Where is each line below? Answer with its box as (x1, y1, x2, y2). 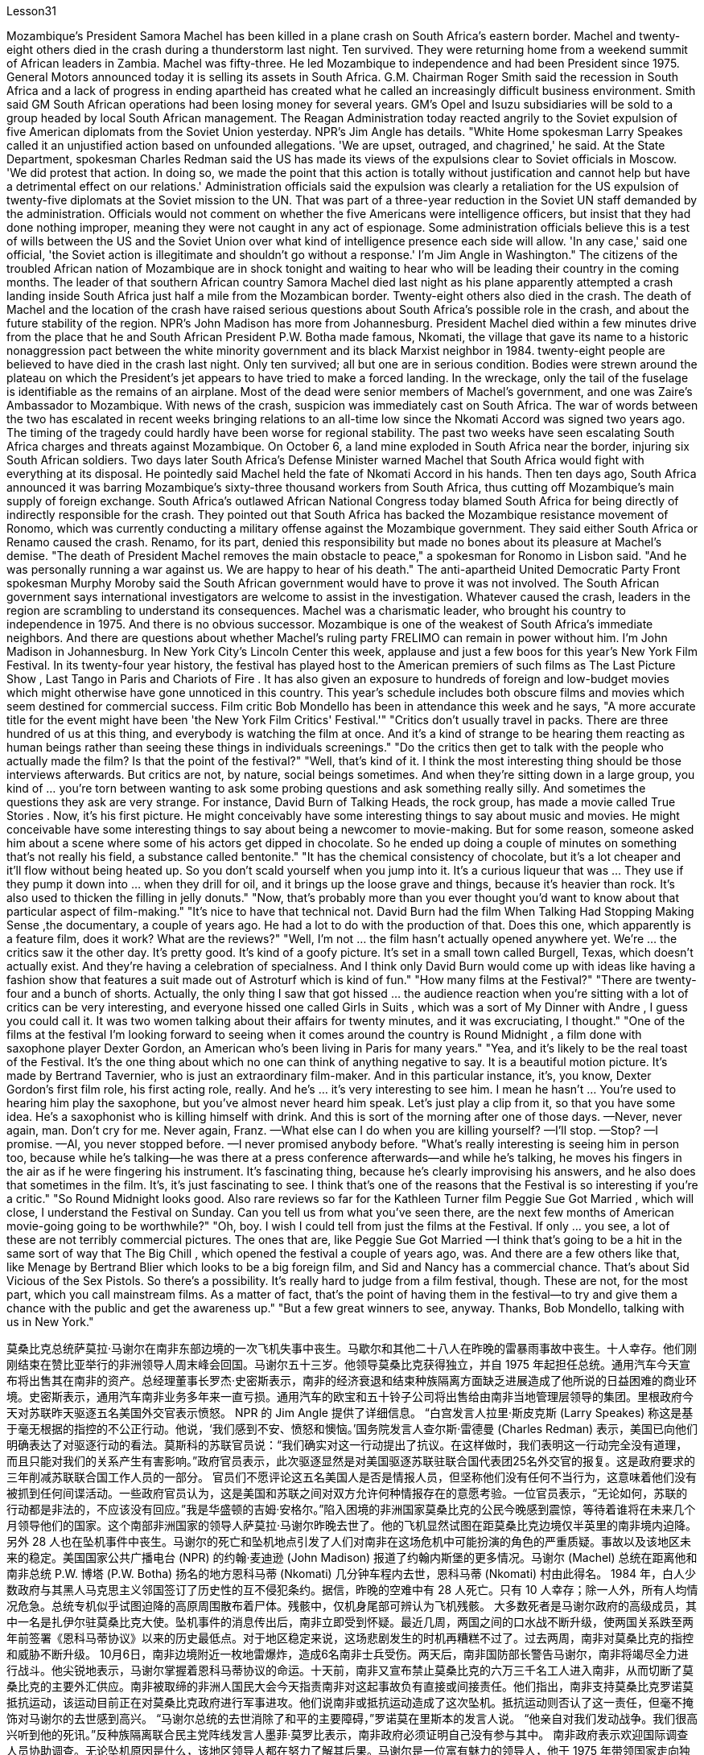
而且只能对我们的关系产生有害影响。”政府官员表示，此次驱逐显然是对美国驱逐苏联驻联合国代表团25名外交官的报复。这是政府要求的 (6, 1454, 696, 1468)
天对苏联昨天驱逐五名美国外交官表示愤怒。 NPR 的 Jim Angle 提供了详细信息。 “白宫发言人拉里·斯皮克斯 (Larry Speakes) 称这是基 (6, 1406, 694, 1419)
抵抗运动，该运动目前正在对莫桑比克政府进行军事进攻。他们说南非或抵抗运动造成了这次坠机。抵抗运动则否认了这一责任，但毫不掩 (6, 1695, 694, 1709)
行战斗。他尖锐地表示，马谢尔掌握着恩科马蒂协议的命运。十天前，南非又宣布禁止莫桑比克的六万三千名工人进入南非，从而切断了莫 (6, 1663, 694, 1677)
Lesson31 (6, 4, 56, 18)
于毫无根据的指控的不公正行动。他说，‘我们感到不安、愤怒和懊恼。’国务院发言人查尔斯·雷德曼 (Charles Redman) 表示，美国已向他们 (6, 1422, 698, 1436)
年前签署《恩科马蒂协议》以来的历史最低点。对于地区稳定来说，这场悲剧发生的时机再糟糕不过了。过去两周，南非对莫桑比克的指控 (6, 1631, 694, 1645)
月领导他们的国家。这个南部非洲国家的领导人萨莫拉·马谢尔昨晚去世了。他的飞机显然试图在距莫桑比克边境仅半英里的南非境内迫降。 (6, 1518, 698, 1532)
